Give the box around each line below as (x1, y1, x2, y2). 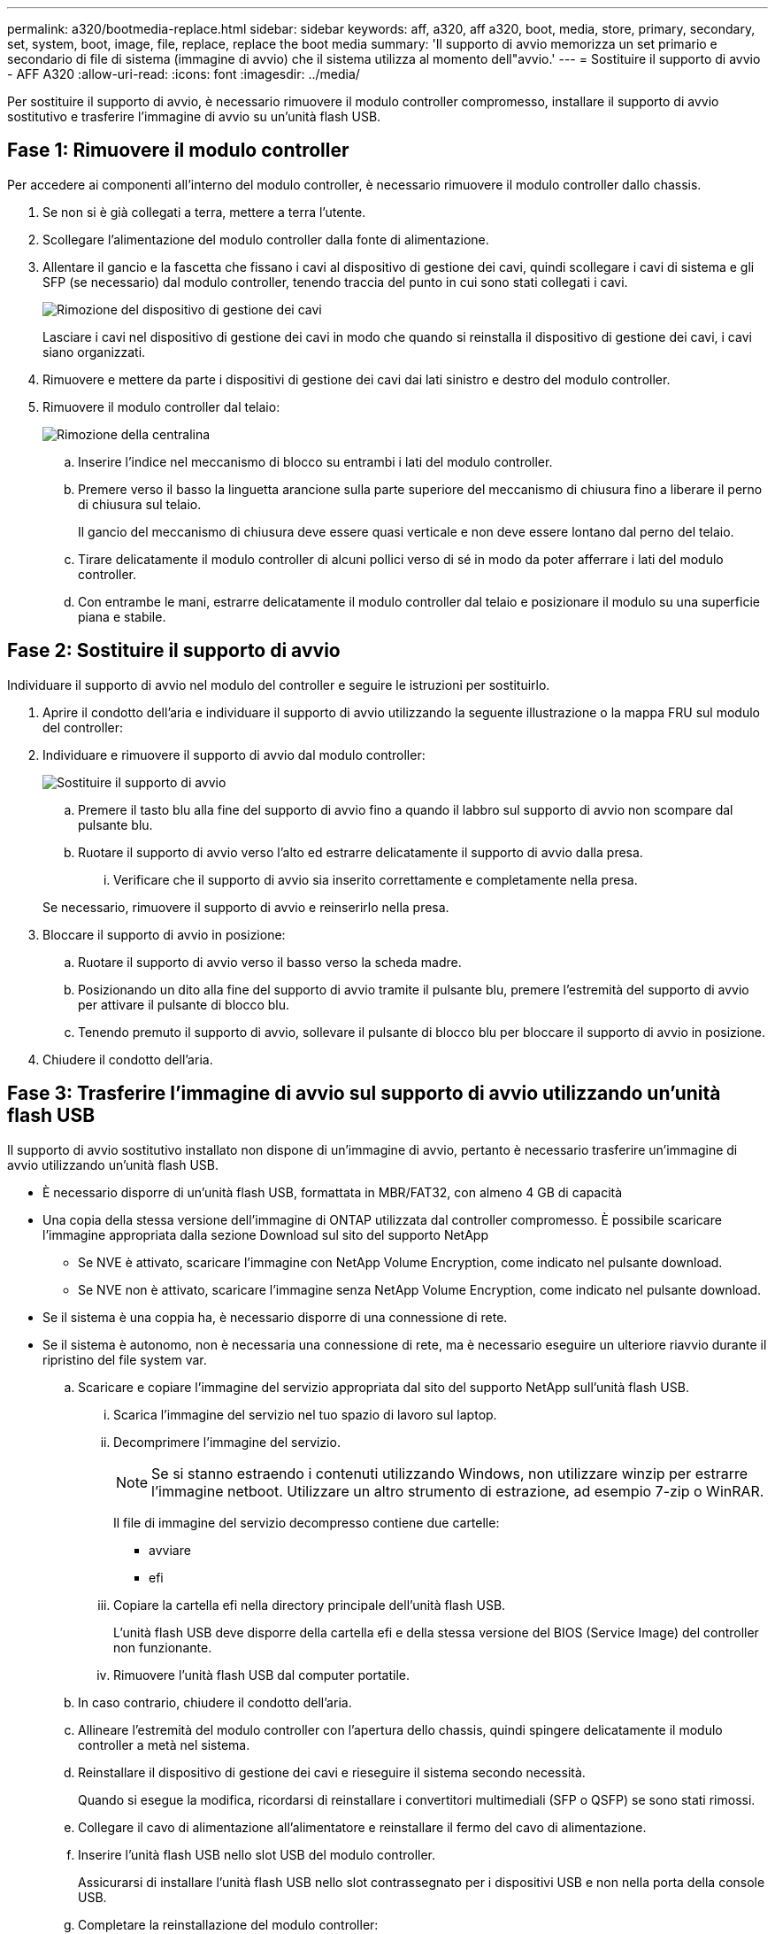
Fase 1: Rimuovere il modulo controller (7, 139, 349, 162)
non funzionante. (113, 1639, 212, 1655)
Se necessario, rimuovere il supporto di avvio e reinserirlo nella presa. (42, 899, 449, 915)
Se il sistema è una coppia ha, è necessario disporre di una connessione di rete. (42, 1309, 508, 1325)
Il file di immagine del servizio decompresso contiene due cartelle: (113, 1514, 500, 1530)
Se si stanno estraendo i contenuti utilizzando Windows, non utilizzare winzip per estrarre (151, 1464, 748, 1482)
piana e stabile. (78, 608, 166, 624)
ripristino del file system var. (42, 1351, 207, 1367)
